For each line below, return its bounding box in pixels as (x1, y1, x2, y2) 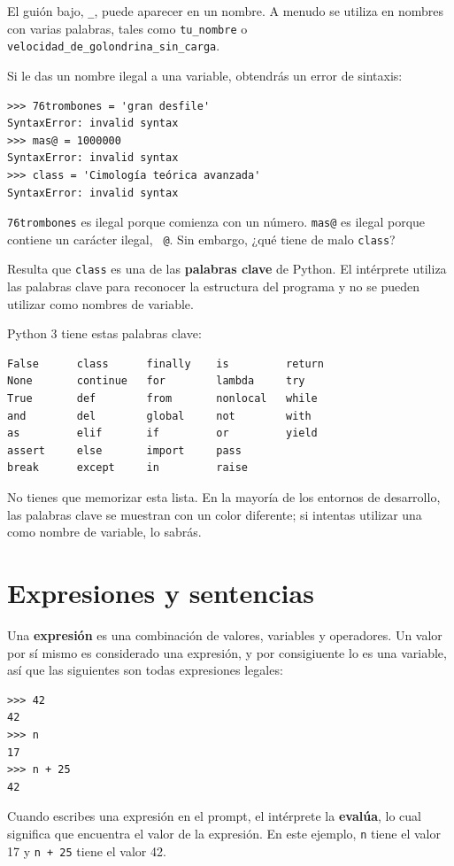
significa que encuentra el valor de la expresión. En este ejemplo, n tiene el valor (7, 823, 441, 842)
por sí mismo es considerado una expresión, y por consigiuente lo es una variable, (7, 643, 447, 661)
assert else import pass (7, 444, 242, 457)
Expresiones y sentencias (7, 575, 314, 610)
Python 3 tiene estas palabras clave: (7, 324, 202, 343)
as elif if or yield (7, 427, 318, 440)
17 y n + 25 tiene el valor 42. (7, 841, 166, 860)
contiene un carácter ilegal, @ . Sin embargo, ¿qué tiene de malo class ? (7, 229, 396, 248)
